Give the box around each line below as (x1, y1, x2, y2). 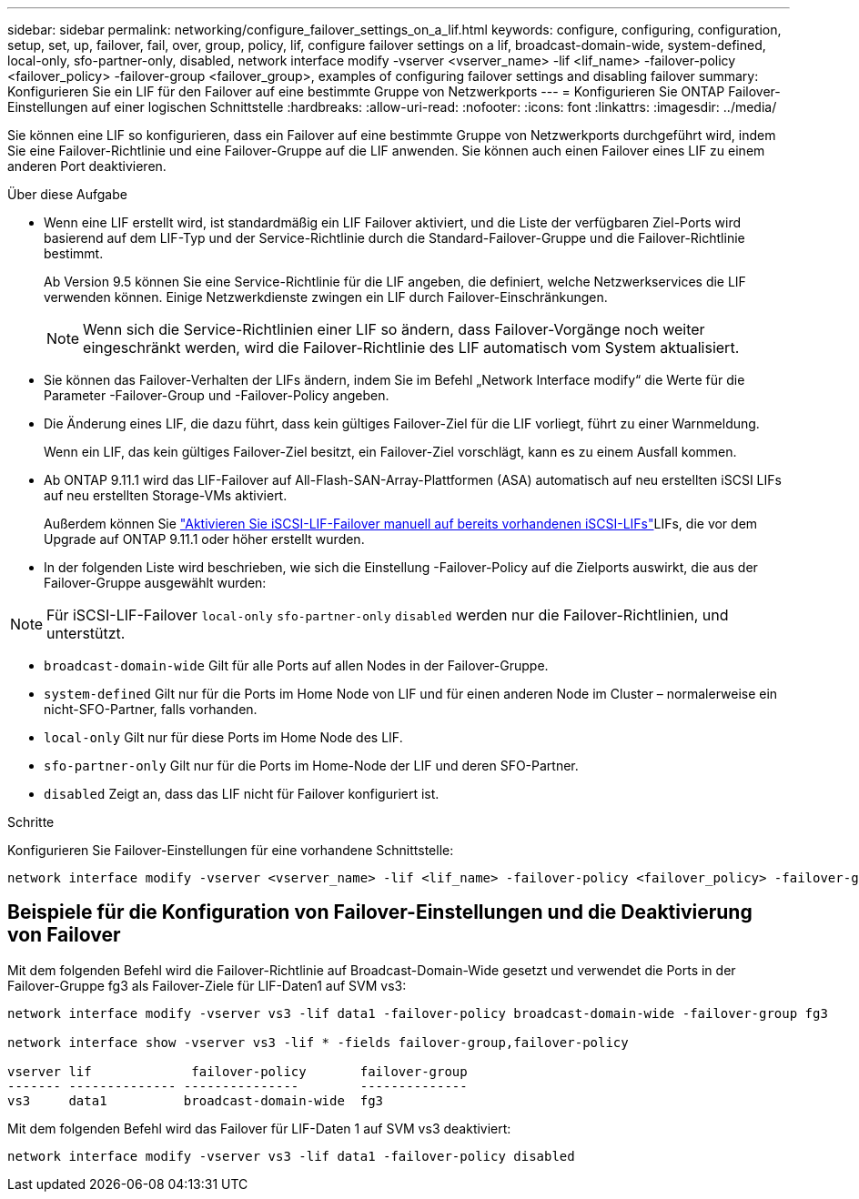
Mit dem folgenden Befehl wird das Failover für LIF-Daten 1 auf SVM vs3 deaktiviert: (7, 1120, 511, 1136)
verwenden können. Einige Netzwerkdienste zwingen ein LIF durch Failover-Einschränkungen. (44, 289, 608, 305)
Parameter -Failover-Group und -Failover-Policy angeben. (44, 388, 389, 403)
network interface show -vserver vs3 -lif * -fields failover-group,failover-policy (7, 1034, 629, 1050)
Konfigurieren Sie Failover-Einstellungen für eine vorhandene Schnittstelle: (7, 842, 454, 858)
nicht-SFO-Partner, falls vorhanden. (44, 701, 258, 717)
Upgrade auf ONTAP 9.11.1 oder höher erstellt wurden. (44, 531, 365, 547)
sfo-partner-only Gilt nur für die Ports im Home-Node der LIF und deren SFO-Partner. (44, 758, 579, 773)
